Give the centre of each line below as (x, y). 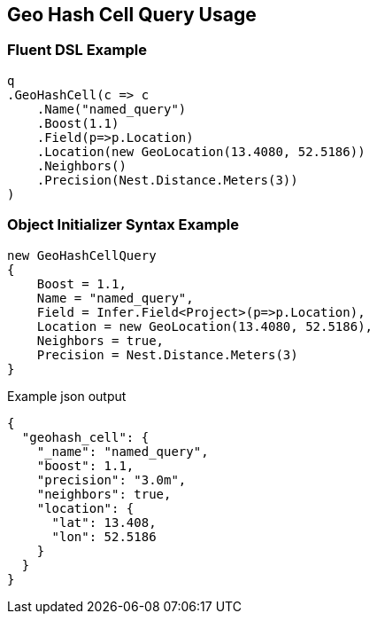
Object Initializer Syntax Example (123, 225)
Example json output (67, 396)
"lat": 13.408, (104, 522)
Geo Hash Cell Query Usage (132, 15)
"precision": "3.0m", (112, 480)
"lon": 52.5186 (104, 536)
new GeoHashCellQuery (82, 255)
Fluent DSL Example (77, 50)
